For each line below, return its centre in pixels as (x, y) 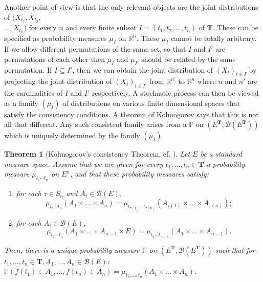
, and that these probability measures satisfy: (139, 174)
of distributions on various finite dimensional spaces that (151, 103)
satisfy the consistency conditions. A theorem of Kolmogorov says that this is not (131, 114)
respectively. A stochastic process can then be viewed (176, 93)
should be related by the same (189, 59)
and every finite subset (101, 27)
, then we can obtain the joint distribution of (143, 69)
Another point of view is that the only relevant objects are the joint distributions (131, 7)
